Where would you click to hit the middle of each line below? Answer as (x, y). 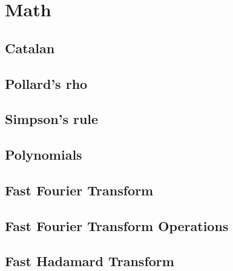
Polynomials (44, 155)
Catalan (30, 47)
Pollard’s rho (46, 83)
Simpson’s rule (52, 119)
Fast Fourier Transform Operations (117, 225)
